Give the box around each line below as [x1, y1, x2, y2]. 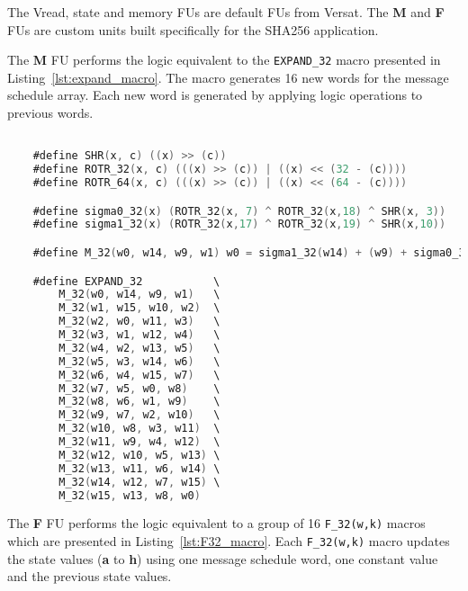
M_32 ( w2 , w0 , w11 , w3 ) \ [58, 315, 220, 328]
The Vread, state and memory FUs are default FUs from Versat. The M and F [7, 3, 445, 21]
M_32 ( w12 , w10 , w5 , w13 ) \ [58, 448, 220, 461]
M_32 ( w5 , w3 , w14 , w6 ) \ [58, 354, 220, 368]
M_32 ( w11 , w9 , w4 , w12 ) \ [58, 435, 220, 448]
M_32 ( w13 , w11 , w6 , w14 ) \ [58, 461, 220, 475]
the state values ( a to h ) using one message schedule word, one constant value [7, 549, 438, 568]
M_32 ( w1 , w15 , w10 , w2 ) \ [58, 301, 220, 315]
